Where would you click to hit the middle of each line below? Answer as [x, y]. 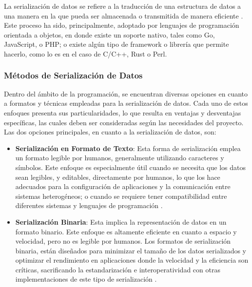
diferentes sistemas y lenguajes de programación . [89, 205]
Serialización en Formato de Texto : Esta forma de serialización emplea [128, 148]
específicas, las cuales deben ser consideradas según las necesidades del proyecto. [124, 122]
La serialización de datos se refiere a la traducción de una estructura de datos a [123, 6]
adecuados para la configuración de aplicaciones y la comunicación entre [123, 186]
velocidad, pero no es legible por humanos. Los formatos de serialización [123, 241]
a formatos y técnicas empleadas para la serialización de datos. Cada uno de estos [126, 103]
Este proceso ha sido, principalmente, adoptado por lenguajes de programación [122, 25]
